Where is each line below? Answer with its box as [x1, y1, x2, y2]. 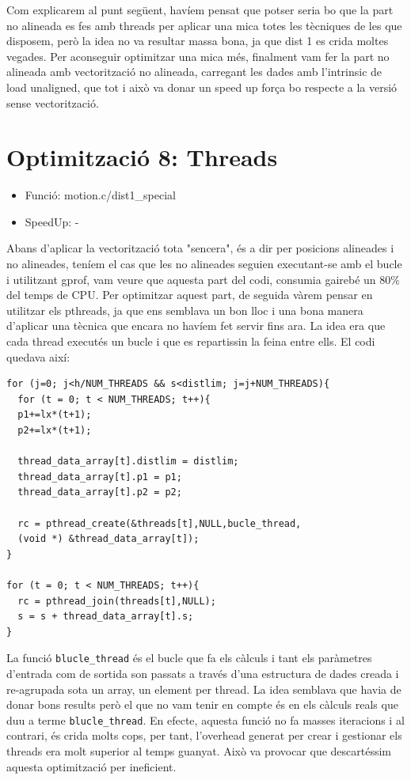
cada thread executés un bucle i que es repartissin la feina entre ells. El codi [6, 333, 375, 350]
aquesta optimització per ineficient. [6, 758, 177, 774]
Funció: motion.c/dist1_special [25, 187, 176, 203]
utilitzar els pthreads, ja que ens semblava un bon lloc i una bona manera [6, 301, 363, 318]
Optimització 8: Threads [6, 141, 278, 173]
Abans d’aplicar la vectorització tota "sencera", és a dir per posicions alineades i [6, 240, 394, 256]
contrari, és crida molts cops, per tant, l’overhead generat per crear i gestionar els [6, 727, 402, 744]
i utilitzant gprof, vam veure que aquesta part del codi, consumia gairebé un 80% [6, 271, 400, 287]
